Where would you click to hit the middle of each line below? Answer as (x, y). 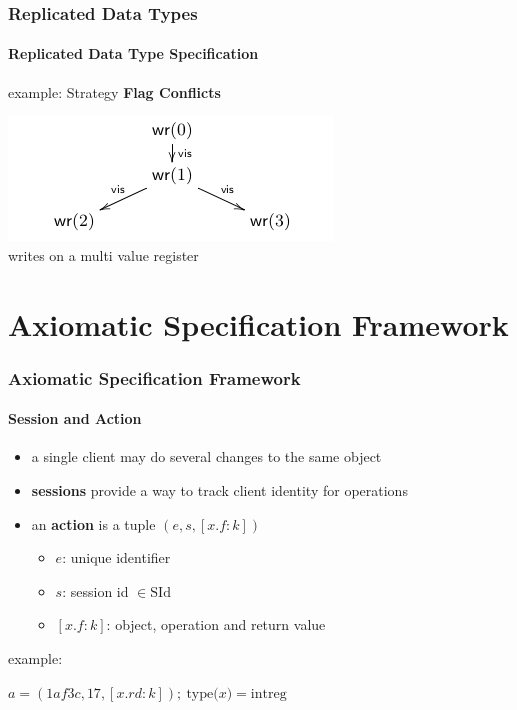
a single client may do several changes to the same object (206, 456)
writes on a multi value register (103, 254)
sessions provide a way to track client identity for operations (219, 490)
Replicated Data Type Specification (133, 53)
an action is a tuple (93, 523)
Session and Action (75, 418)
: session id (95, 590)
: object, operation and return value (216, 624)
